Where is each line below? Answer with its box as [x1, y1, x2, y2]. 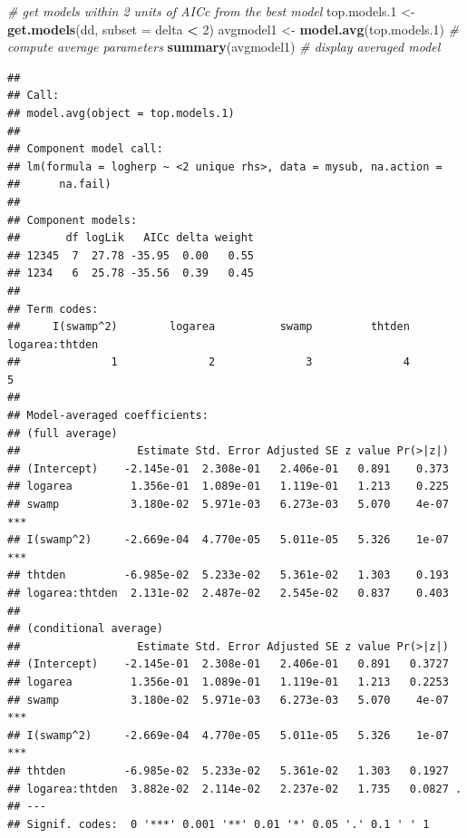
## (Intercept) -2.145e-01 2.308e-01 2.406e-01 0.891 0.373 [7, 462, 449, 475]
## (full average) [7, 426, 118, 440]
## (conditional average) [7, 622, 163, 636]
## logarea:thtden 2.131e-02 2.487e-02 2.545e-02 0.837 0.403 [7, 587, 449, 599]
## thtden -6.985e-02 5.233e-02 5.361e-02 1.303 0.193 [7, 569, 449, 582]
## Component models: [7, 213, 138, 227]
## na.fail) [7, 178, 112, 191]
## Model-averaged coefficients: [7, 409, 209, 423]
